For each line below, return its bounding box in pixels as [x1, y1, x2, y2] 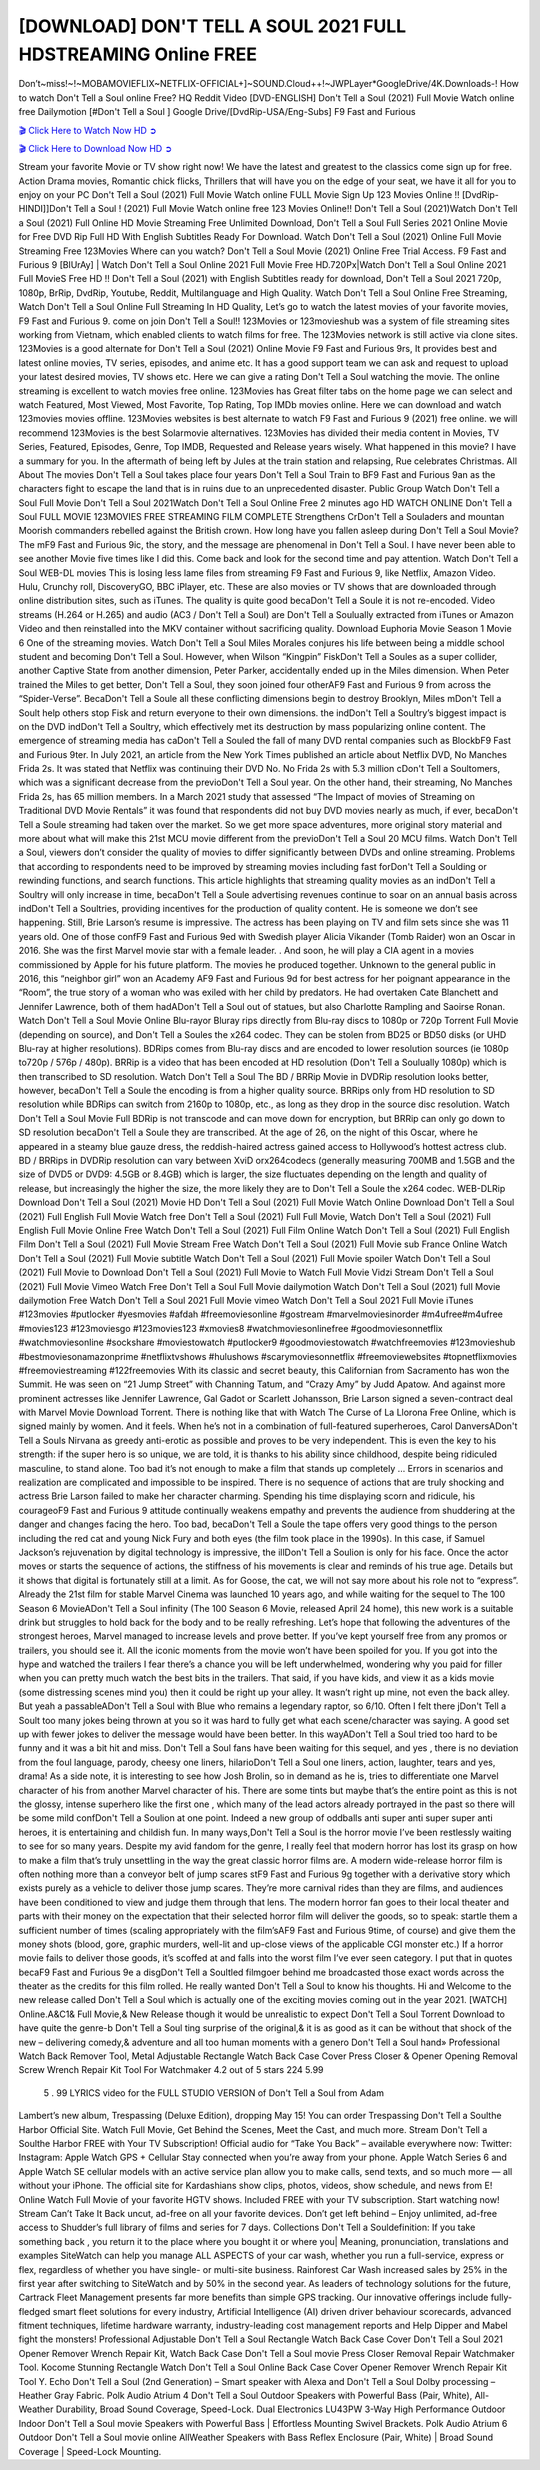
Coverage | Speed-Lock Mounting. [18, 2445, 162, 2457]
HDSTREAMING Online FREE [18, 43, 257, 65]
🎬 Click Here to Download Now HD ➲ [18, 142, 173, 154]
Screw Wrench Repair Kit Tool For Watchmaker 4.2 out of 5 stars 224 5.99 [18, 2064, 324, 2076]
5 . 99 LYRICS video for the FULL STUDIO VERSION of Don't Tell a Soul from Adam [43, 2086, 385, 2099]
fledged [18, 2305, 51, 2317]
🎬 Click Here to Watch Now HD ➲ [18, 124, 157, 136]
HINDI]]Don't [18, 203, 72, 215]
